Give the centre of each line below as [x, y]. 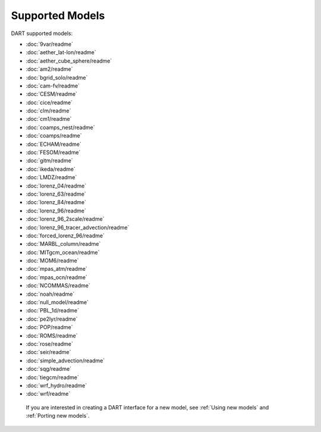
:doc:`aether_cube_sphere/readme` [69, 61]
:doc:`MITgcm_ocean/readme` [63, 252]
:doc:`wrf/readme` [48, 394]
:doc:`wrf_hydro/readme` [56, 385]
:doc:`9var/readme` [50, 44]
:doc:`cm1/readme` [49, 119]
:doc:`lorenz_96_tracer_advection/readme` [78, 227]
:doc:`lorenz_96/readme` [56, 211]
